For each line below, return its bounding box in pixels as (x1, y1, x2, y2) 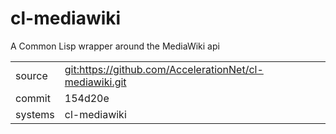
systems (15, 107, 55, 121)
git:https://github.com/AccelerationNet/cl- (64, 62, 264, 76)
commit (15, 91, 51, 105)
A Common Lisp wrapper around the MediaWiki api (10, 40, 220, 52)
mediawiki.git (64, 75, 127, 89)
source (15, 68, 48, 82)
